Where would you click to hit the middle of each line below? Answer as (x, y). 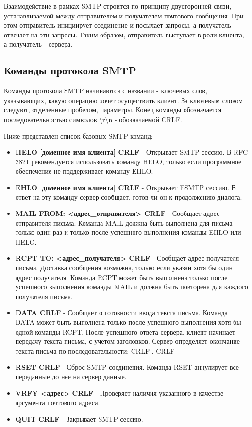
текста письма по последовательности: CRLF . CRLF (95, 350)
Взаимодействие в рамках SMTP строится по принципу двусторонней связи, (118, 6)
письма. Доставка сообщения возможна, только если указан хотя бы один (124, 268)
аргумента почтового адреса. (58, 402)
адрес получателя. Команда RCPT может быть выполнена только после (121, 277)
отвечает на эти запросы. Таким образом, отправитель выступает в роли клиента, (124, 34)
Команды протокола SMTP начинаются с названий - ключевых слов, (106, 91)
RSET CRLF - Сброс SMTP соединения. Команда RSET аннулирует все (127, 367)
